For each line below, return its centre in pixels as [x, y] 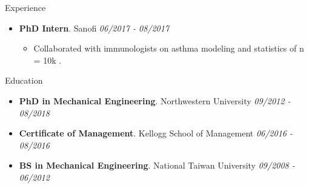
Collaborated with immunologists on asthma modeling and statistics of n [169, 48]
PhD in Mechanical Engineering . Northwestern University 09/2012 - [155, 100]
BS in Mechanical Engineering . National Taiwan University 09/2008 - [157, 165]
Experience [25, 7]
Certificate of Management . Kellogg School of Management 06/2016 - [156, 133]
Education [24, 80]
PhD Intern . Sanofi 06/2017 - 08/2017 [94, 28]
